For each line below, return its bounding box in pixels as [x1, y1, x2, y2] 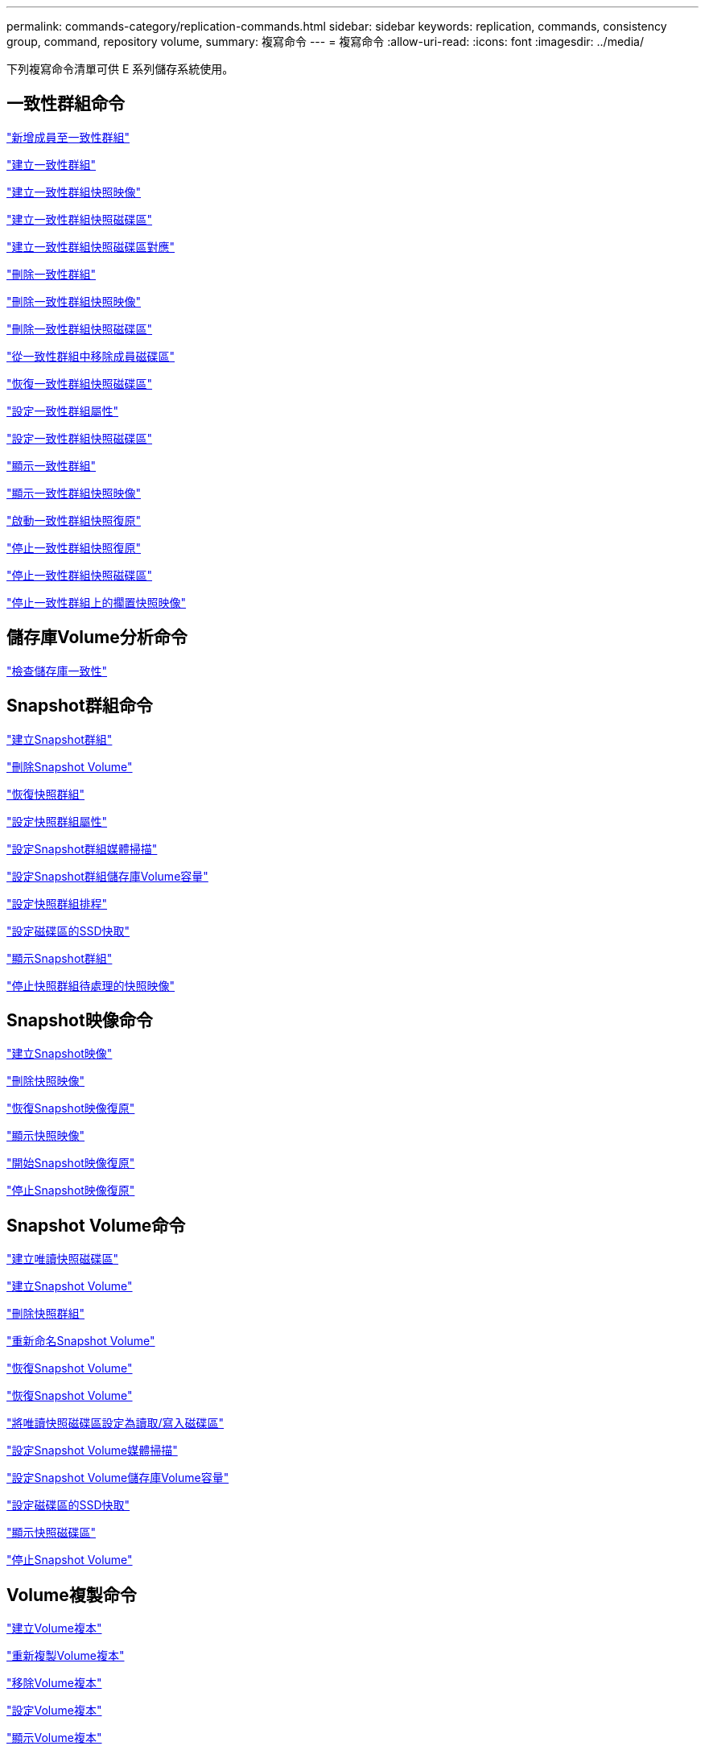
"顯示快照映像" [6, 1129, 85, 1143]
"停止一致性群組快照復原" [6, 540, 142, 555]
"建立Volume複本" [6, 1621, 102, 1636]
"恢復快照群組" [6, 786, 85, 801]
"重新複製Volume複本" [6, 1649, 125, 1663]
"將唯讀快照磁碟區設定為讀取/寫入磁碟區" [6, 1416, 225, 1430]
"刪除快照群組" [6, 1306, 85, 1321]
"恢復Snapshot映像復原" [6, 1101, 135, 1116]
